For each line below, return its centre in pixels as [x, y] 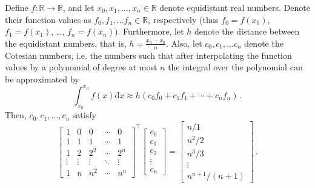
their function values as [48, 19]
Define [17, 7]
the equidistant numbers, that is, [66, 43]
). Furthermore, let [149, 31]
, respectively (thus [183, 19]
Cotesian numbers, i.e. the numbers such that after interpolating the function [148, 55]
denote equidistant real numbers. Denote [235, 7]
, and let [79, 7]
